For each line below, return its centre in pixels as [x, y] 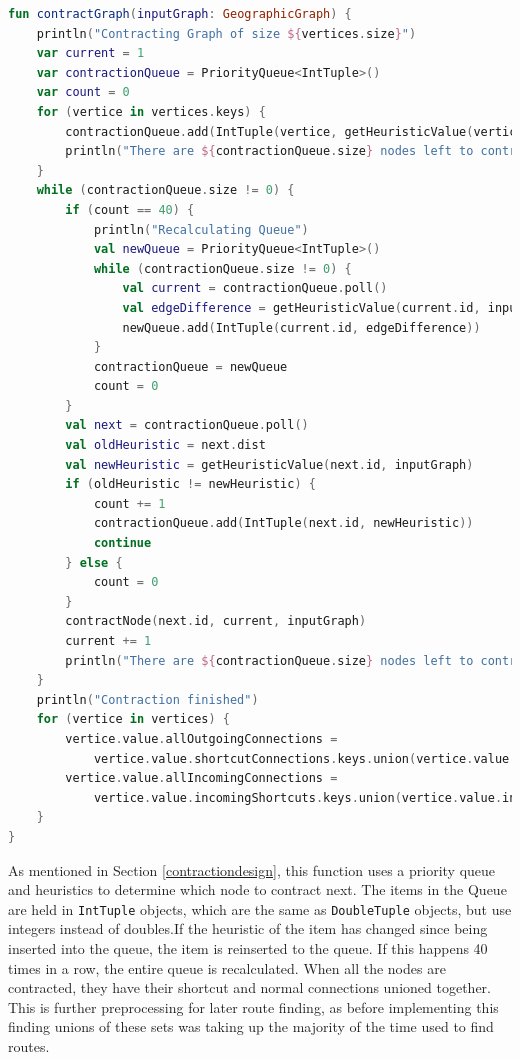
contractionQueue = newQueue [190, 366]
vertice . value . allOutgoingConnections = [201, 738]
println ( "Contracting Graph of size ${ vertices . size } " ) [226, 33]
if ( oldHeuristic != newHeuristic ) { [190, 484]
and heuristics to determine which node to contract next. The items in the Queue [257, 889]
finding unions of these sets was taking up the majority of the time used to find [251, 1026]
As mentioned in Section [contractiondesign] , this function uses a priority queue [252, 869]
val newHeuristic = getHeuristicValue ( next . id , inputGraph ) [269, 464]
